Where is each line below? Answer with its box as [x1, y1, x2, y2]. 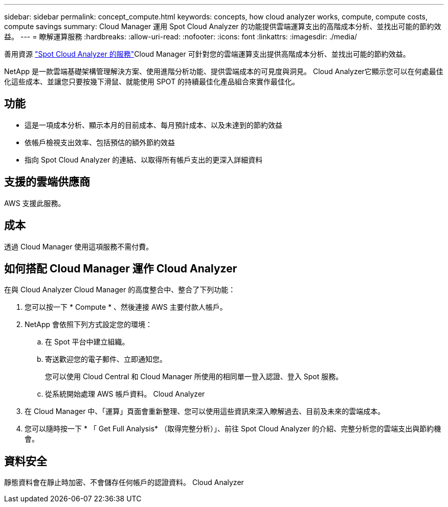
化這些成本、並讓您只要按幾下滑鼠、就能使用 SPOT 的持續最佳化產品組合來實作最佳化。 [4, 77, 300, 86]
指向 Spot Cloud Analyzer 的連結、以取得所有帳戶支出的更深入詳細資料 [25, 155, 263, 164]
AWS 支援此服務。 [4, 198, 65, 208]
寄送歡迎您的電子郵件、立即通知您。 [45, 355, 167, 364]
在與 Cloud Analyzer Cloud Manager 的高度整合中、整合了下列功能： [4, 285, 236, 294]
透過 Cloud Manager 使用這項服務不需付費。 [4, 242, 153, 251]
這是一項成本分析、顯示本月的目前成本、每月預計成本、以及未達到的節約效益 [25, 120, 282, 129]
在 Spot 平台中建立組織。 [45, 337, 129, 347]
